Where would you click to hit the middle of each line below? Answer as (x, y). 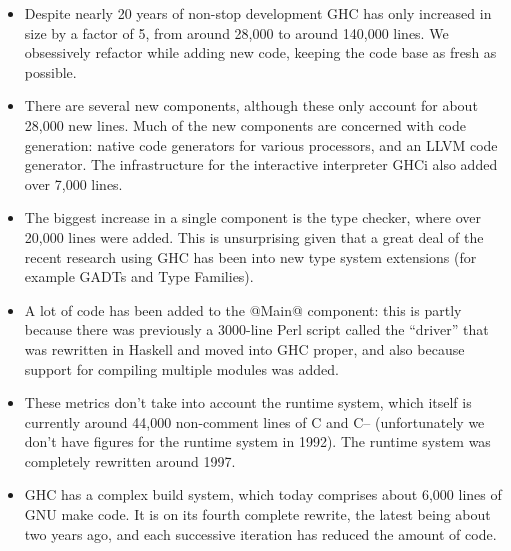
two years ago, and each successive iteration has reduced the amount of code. (260, 533)
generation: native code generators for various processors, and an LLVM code (261, 144)
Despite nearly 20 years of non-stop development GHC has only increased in (258, 13)
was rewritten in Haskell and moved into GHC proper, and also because (244, 348)
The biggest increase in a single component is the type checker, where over (252, 217)
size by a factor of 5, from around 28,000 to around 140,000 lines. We (236, 32)
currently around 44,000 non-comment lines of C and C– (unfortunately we (254, 421)
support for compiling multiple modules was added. (181, 368)
